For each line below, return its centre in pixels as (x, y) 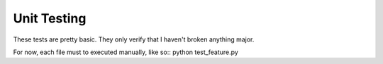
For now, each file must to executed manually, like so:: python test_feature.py (126, 52)
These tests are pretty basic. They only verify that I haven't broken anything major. (134, 39)
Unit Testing (50, 18)
